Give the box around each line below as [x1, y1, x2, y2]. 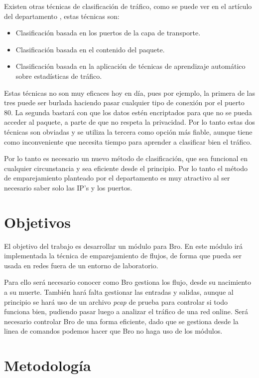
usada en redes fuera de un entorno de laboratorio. [4, 260, 158, 270]
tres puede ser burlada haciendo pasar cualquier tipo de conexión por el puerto [4, 97, 245, 108]
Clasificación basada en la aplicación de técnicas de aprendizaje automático [15, 61, 246, 71]
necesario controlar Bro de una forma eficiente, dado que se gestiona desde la [4, 316, 239, 326]
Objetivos [4, 211, 71, 232]
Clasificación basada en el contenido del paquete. [15, 44, 165, 54]
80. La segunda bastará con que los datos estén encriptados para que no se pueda [4, 107, 252, 117]
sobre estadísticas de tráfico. [15, 70, 102, 81]
